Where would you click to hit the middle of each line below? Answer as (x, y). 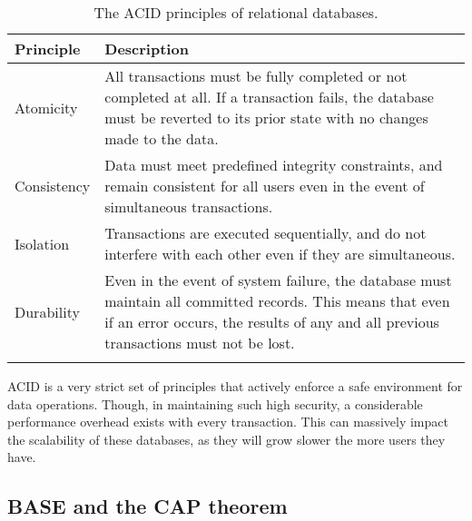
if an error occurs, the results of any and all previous (272, 322)
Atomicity (46, 107)
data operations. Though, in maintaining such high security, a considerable (215, 403)
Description (147, 49)
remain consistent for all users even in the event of (265, 186)
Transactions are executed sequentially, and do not (265, 233)
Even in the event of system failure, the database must (278, 280)
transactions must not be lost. (200, 343)
